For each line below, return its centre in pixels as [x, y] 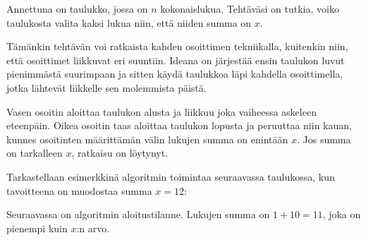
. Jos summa [324, 139]
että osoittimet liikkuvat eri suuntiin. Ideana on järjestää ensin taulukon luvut [176, 60]
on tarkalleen [35, 153]
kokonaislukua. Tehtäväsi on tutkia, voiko [250, 8]
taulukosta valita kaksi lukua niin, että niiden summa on [129, 22]
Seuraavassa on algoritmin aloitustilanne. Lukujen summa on [138, 214]
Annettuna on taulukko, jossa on [77, 8]
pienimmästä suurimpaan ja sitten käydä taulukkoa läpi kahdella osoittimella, [175, 74]
